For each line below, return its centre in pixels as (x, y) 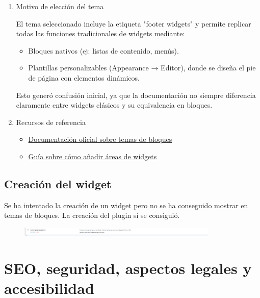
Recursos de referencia (51, 122)
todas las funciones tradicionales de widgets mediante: (100, 33)
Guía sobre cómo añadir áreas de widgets (93, 156)
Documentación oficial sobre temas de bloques (100, 139)
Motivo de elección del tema (60, 6)
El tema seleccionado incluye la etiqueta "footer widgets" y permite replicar (134, 23)
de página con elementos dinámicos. (84, 77)
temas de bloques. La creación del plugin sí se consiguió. (92, 215)
